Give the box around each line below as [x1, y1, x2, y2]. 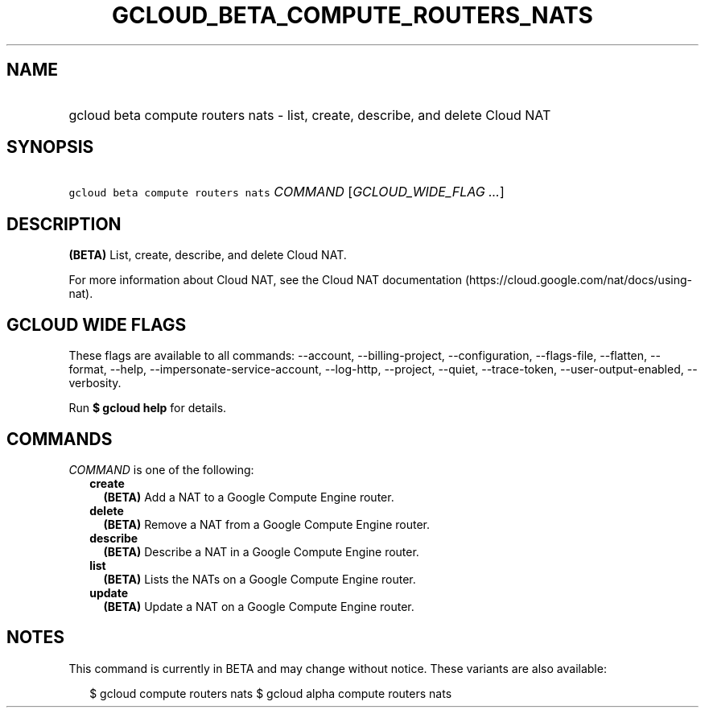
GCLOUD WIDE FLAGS [6, 314, 187, 335]
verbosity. [68, 376, 122, 390]
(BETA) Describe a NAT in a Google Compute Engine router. [103, 544, 419, 559]
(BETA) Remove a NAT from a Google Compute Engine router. [103, 517, 431, 531]
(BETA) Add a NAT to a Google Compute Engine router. [103, 489, 394, 504]
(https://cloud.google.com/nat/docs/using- [464, 273, 692, 287]
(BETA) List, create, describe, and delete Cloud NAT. [68, 248, 347, 262]
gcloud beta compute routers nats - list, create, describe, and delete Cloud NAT [68, 106, 551, 123]
